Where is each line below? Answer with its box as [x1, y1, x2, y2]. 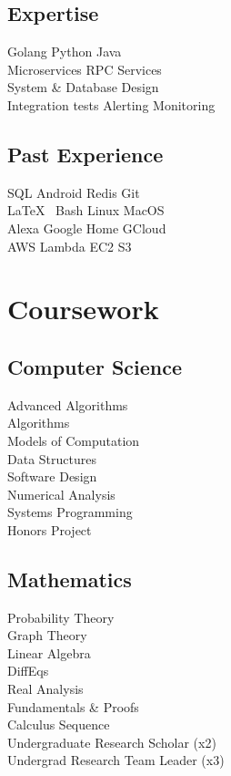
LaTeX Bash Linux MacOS [7, 201, 165, 220]
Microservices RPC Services [7, 59, 162, 78]
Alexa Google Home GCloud [7, 218, 166, 237]
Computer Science [7, 352, 183, 380]
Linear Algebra [7, 643, 91, 662]
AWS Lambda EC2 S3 [7, 236, 132, 255]
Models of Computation [7, 430, 140, 450]
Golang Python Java [7, 42, 122, 61]
